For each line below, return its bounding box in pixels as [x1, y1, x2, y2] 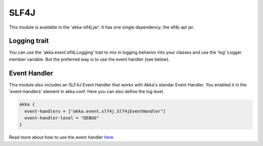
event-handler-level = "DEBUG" [24, 115, 99, 121]
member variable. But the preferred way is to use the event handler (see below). [9, 56, 170, 62]
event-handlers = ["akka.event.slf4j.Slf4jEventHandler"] [24, 108, 166, 114]
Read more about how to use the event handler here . [9, 134, 115, 140]
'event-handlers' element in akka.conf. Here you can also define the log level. [9, 89, 165, 95]
